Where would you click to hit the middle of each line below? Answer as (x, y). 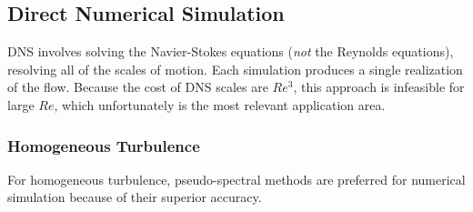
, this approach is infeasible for (379, 87)
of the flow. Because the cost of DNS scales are (138, 87)
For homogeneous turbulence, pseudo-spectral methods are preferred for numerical (236, 179)
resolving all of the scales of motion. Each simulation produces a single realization (235, 69)
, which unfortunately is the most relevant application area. (220, 104)
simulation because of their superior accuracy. (135, 197)
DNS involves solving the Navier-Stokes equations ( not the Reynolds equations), (231, 51)
